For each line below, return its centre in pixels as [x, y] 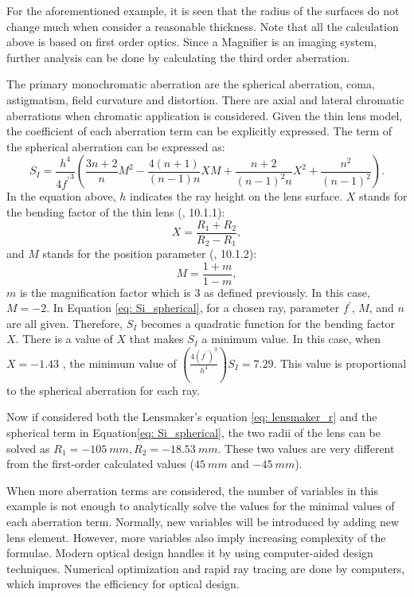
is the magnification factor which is [105, 292]
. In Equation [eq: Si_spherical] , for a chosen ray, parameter [193, 308]
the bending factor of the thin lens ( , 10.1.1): [116, 211]
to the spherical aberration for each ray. [103, 390]
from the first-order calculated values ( [100, 464]
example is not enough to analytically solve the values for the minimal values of [201, 506]
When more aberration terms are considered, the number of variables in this [192, 490]
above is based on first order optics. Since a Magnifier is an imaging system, [192, 42]
